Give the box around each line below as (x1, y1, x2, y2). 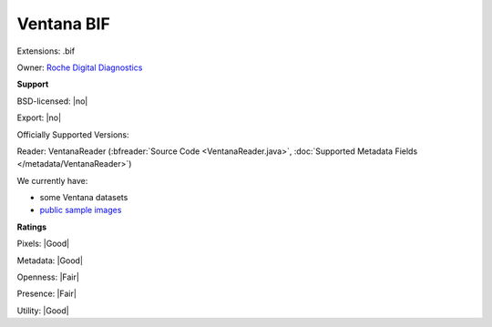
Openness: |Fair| (16, 271, 79, 282)
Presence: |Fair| (16, 288, 77, 300)
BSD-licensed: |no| (16, 96, 88, 107)
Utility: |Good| (16, 305, 69, 316)
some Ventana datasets (39, 192, 128, 203)
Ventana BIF (16, 14, 111, 34)
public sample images (39, 205, 122, 216)
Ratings (16, 221, 47, 232)
